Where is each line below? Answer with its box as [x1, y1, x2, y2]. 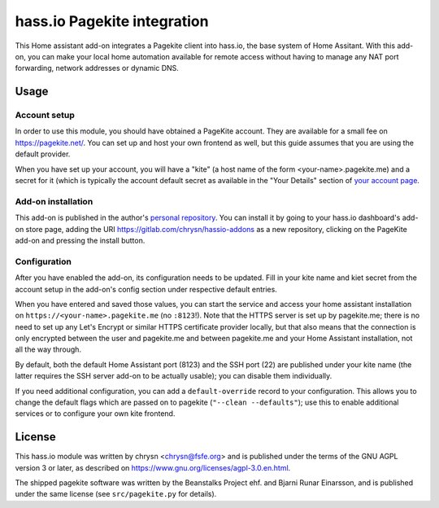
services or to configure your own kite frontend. [15, 409, 176, 418]
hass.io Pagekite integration [15, 12, 209, 30]
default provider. [15, 149, 71, 159]
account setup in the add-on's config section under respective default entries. [15, 284, 278, 294]
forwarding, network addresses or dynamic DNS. [15, 63, 179, 73]
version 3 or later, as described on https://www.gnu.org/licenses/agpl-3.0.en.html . [15, 462, 291, 472]
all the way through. [15, 344, 81, 354]
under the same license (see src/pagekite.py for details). [15, 489, 217, 499]
